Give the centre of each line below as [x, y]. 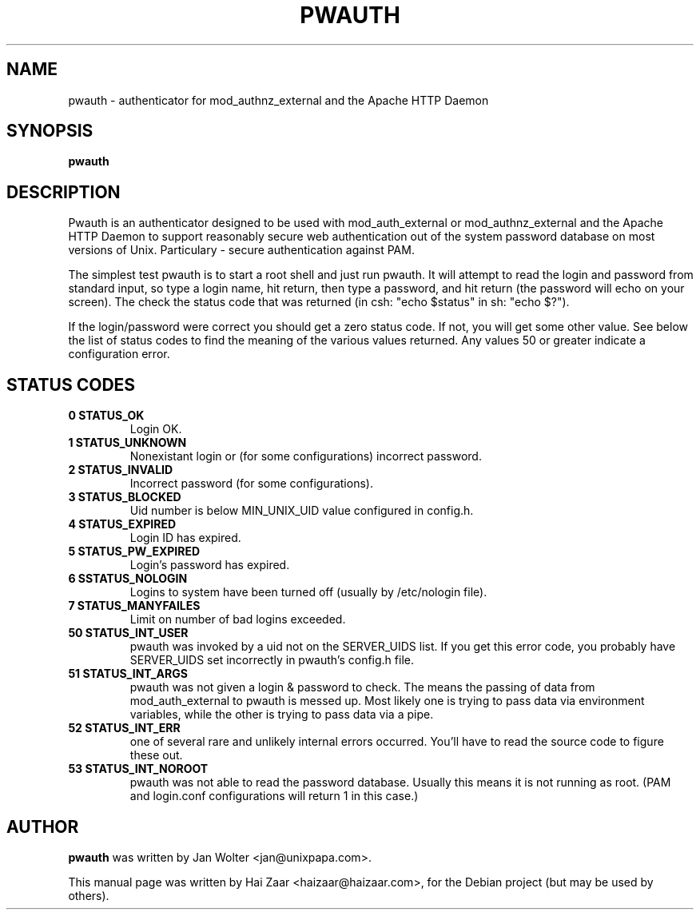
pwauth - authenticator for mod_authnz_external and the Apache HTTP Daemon [278, 100]
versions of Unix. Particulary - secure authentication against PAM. [241, 250]
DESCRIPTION [64, 192]
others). [89, 895]
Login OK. [156, 429]
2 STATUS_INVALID [121, 470]
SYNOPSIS [50, 131]
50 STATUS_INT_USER [128, 633]
